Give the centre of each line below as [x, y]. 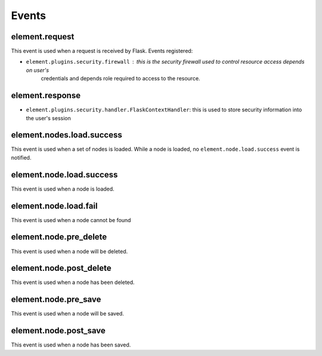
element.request [43, 37]
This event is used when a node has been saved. [71, 345]
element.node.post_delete [61, 268]
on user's [38, 70]
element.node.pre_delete [59, 237]
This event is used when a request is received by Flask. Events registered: [102, 51]
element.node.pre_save [56, 300]
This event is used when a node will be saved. [68, 314]
